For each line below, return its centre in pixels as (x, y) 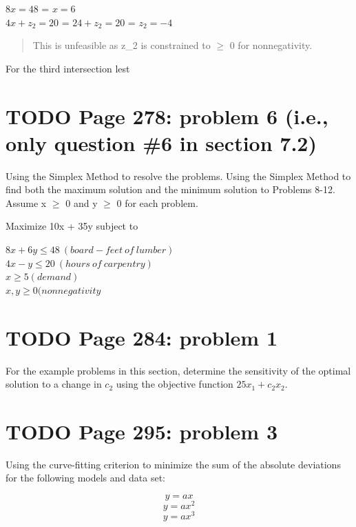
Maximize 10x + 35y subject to (72, 226)
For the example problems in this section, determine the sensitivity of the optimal (178, 370)
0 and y (82, 202)
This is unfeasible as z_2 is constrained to (122, 45)
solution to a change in (54, 384)
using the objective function (175, 384)
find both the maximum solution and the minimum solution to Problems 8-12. (170, 189)
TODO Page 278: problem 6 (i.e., (167, 116)
